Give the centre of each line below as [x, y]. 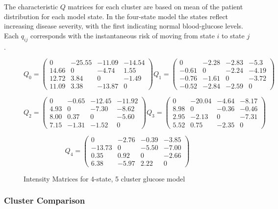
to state [233, 35]
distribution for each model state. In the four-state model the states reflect [116, 16]
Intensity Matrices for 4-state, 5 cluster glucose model [104, 178]
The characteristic [31, 6]
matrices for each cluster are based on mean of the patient [155, 6]
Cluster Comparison [45, 200]
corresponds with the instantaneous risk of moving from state [122, 35]
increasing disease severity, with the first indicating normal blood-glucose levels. [124, 26]
